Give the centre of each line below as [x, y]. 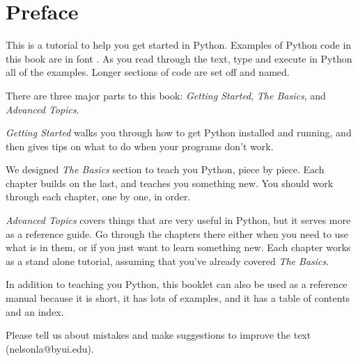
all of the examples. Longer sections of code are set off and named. [148, 72]
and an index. [35, 311]
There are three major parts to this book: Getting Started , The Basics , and [166, 95]
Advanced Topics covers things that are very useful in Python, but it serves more [178, 220]
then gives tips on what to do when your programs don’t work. [140, 146]
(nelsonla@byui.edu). [50, 348]
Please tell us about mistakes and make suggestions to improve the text [158, 335]
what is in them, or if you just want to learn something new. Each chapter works [178, 247]
